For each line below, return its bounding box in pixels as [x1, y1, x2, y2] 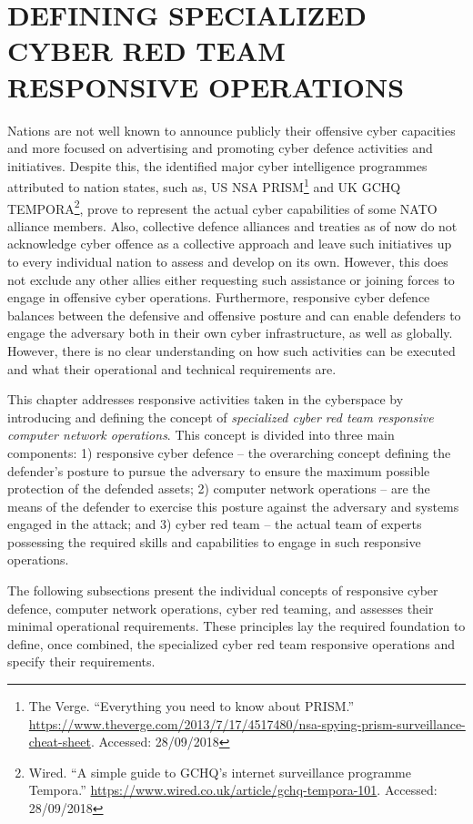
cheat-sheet [28, 732, 91, 751]
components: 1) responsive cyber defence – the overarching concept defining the [7, 443, 451, 462]
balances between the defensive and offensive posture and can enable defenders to [7, 305, 461, 324]
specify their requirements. [7, 652, 156, 671]
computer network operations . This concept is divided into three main [7, 425, 395, 444]
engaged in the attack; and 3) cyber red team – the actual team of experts [7, 514, 422, 534]
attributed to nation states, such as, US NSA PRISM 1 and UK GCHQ [7, 175, 401, 196]
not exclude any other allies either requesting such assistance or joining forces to [7, 270, 455, 289]
